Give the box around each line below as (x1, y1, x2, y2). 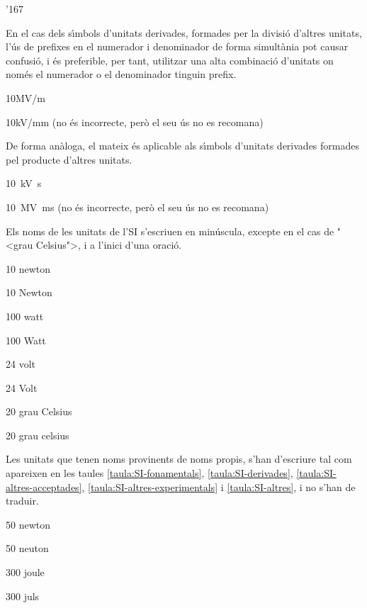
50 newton (6, 517, 50, 531)
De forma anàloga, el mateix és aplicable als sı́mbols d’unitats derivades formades (6, 138, 359, 153)
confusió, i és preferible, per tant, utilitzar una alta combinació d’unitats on (6, 52, 334, 67)
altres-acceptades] (6, 479, 82, 494)
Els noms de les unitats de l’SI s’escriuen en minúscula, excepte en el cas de (6, 223, 334, 238)
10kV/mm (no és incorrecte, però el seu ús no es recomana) (6, 114, 264, 129)
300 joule (6, 565, 45, 580)
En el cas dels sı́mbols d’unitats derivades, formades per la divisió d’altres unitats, (6, 25, 362, 40)
